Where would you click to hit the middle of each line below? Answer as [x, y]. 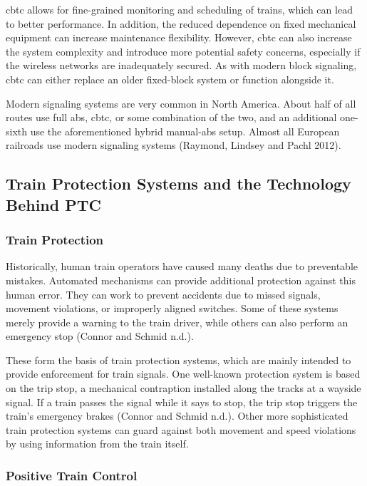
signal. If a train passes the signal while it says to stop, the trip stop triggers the [182, 402]
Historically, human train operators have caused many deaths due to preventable [182, 266]
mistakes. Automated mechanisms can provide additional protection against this [181, 280]
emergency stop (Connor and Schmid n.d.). [100, 336]
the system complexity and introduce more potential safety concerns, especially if [183, 51]
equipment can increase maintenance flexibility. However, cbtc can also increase [179, 37]
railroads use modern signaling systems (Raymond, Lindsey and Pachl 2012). [174, 145]
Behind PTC [54, 204]
